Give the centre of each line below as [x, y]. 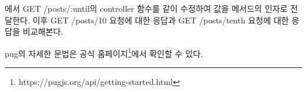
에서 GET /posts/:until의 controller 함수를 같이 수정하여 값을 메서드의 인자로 [146, 8]
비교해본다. [43, 31]
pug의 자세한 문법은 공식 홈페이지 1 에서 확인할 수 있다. [104, 52]
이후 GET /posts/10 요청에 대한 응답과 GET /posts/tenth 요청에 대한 [161, 20]
